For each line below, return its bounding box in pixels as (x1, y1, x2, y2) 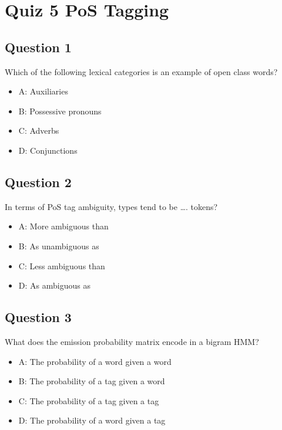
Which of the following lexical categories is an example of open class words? (5, 65, 278, 77)
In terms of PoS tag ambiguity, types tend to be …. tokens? (5, 200, 218, 212)
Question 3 (5, 308, 72, 326)
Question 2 (5, 172, 72, 191)
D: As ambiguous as (18, 279, 90, 292)
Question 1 (5, 38, 72, 56)
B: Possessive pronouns (18, 104, 102, 117)
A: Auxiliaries (18, 85, 68, 97)
